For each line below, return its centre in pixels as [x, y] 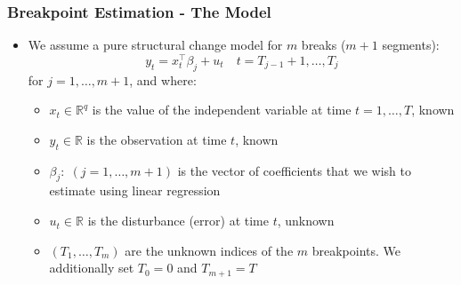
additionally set [92, 268]
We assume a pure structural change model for [155, 45]
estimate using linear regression [135, 190]
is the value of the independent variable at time [222, 110]
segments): [411, 45]
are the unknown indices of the [209, 250]
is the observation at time [157, 139]
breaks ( [324, 45]
